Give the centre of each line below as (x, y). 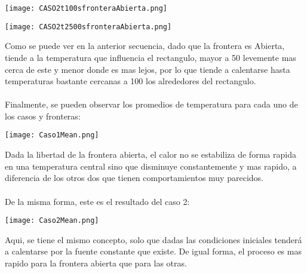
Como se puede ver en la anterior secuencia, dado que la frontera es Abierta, (145, 46)
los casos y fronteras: (43, 116)
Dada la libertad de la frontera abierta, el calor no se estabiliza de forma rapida (151, 154)
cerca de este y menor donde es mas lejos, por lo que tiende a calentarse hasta (148, 69)
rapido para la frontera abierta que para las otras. (96, 263)
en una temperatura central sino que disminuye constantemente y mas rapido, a (151, 166)
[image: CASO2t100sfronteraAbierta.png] (86, 8)
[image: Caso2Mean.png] (52, 221)
